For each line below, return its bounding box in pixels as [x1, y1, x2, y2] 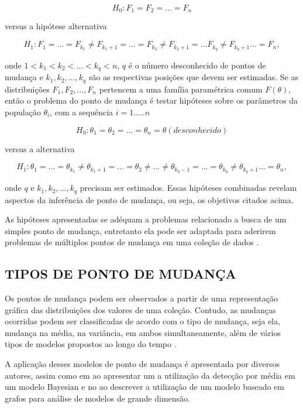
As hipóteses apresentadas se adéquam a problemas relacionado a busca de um [5, 213, 287, 225]
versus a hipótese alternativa [5, 20, 107, 32]
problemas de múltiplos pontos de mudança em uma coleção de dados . [5, 236, 259, 248]
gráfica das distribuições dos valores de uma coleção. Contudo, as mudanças [5, 303, 276, 316]
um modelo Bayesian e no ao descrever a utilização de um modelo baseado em [5, 380, 284, 393]
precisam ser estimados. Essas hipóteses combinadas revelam [80, 181, 297, 194]
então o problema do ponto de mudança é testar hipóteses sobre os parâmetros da [5, 94, 298, 107]
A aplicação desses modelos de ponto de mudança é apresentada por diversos [5, 358, 280, 370]
